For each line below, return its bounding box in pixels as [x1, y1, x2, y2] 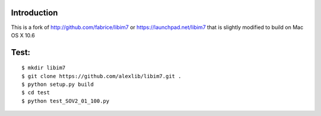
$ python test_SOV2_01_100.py [21, 98, 110, 104]
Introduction [11, 8, 58, 18]
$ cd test [21, 89, 50, 96]
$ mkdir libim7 [21, 65, 66, 71]
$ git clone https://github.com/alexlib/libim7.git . [21, 73, 181, 79]
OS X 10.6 [11, 31, 35, 38]
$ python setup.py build [21, 81, 94, 88]
